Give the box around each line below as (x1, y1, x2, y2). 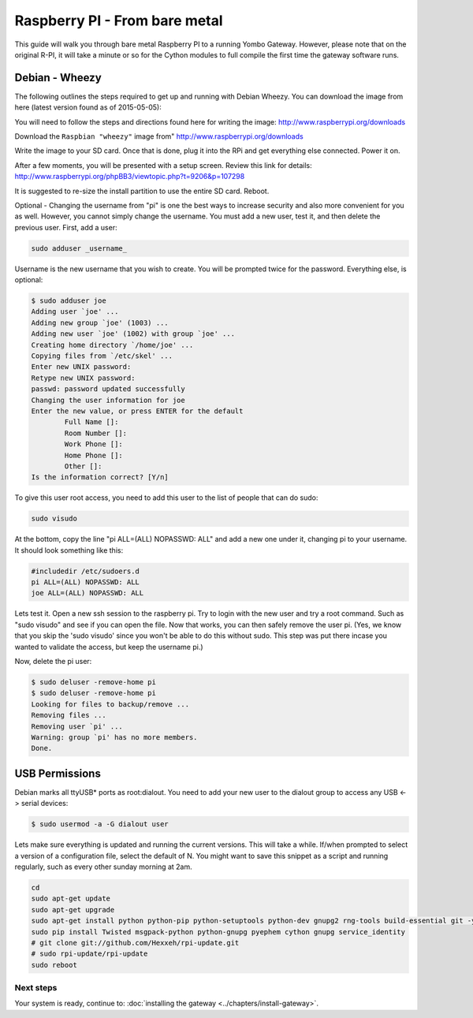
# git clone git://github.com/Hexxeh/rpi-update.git (31, 938, 240, 947)
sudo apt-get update (31, 894, 110, 903)
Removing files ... (31, 710, 106, 720)
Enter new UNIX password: (31, 363, 132, 371)
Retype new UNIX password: (31, 373, 136, 382)
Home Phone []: (64, 450, 124, 460)
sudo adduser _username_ (31, 244, 128, 252)
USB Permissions (14, 766, 102, 780)
